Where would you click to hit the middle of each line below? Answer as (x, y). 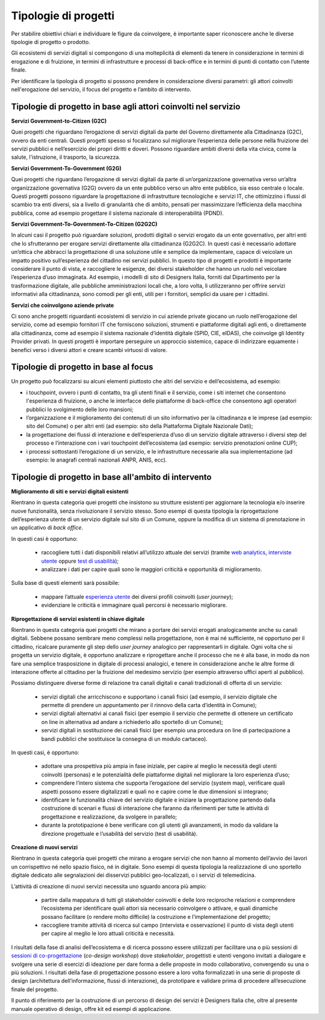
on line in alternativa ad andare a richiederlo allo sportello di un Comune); (132, 722)
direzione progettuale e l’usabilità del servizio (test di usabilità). (119, 833)
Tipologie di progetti (63, 16)
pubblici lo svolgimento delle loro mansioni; (80, 409)
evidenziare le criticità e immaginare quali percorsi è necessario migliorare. (134, 605)
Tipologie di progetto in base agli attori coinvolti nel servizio (126, 106)
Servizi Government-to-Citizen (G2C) (59, 121)
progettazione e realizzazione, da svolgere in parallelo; (109, 817)
